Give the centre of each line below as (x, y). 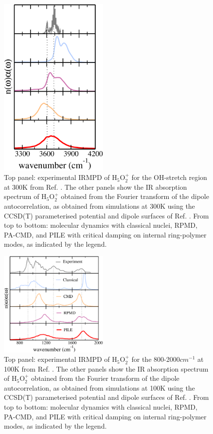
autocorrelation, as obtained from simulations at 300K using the (99, 206)
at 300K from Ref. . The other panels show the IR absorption (96, 187)
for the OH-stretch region (169, 177)
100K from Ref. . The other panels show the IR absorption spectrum (106, 368)
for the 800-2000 (156, 359)
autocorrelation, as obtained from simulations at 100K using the (99, 387)
